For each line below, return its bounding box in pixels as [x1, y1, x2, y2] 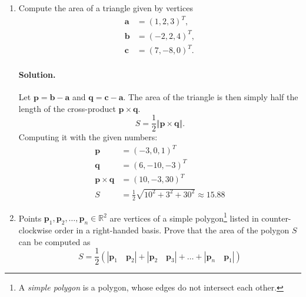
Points [18, 212, 42, 224]
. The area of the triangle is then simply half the [123, 90, 298, 103]
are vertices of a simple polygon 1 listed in [109, 210, 259, 224]
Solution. [18, 68, 56, 80]
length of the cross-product [18, 102, 116, 114]
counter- [261, 212, 291, 224]
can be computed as [18, 235, 91, 247]
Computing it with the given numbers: [18, 131, 158, 143]
